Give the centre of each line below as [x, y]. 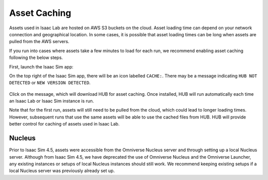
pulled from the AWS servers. [39, 42]
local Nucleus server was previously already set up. [62, 171]
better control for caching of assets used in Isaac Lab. [65, 124]
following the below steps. [36, 58]
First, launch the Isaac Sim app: [41, 66]
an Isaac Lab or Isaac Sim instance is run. [52, 101]
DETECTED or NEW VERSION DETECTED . [50, 83]
